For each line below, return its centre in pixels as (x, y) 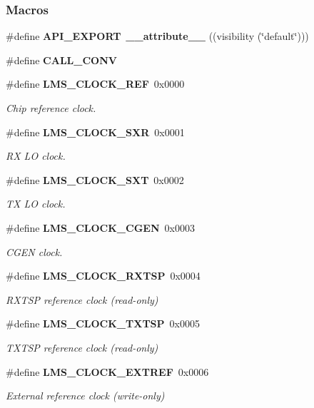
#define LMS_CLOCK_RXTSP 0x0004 (103, 276)
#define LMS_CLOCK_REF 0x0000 (95, 84)
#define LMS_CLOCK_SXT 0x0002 (95, 179)
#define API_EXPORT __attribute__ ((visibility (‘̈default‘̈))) (157, 36)
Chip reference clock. (51, 108)
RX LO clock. (36, 156)
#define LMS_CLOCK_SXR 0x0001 (95, 132)
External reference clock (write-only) (85, 396)
